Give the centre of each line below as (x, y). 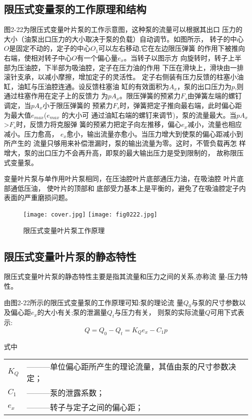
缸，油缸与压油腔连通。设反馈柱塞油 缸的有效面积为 (87, 86)
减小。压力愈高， (31, 133)
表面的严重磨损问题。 (38, 197)
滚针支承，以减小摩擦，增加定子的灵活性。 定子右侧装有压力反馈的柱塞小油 (124, 77)
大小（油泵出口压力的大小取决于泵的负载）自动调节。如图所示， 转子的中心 (124, 39)
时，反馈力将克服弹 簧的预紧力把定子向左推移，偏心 (99, 124)
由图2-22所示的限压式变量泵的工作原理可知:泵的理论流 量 (94, 302)
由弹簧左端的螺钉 (215, 96)
